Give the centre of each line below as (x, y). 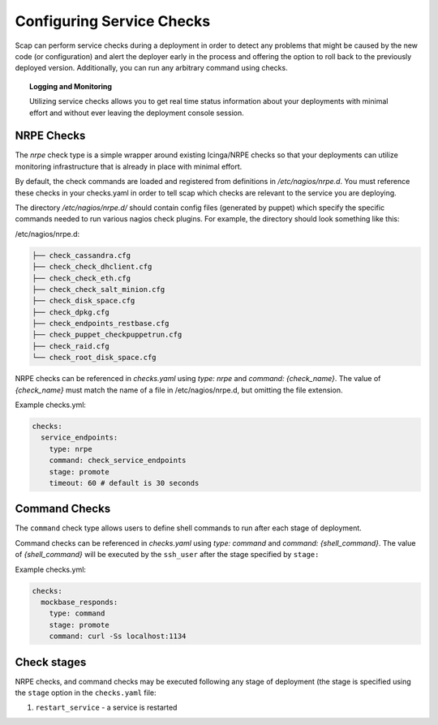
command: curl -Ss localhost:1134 (118, 636)
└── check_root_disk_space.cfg (94, 358)
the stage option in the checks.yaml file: (86, 693)
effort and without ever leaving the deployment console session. (137, 113)
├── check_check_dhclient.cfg (92, 267)
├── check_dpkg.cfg (71, 312)
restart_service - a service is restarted (106, 708)
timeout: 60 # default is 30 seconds (124, 483)
